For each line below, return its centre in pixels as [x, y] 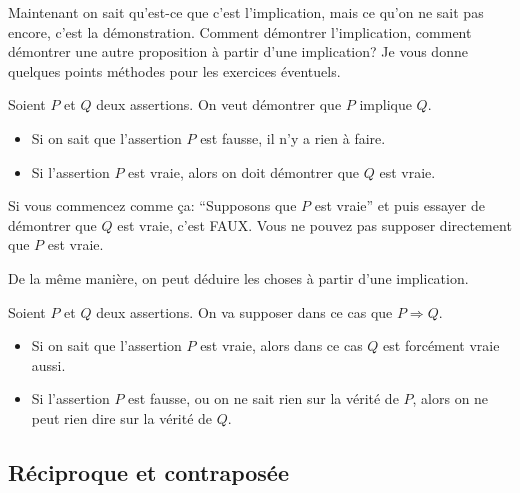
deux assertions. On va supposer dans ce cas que [244, 311]
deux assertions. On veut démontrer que [219, 104]
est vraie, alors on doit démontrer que [244, 171]
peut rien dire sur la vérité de [122, 417]
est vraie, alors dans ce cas [281, 345]
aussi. [48, 364]
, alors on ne [450, 398]
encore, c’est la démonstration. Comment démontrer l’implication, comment [240, 31]
